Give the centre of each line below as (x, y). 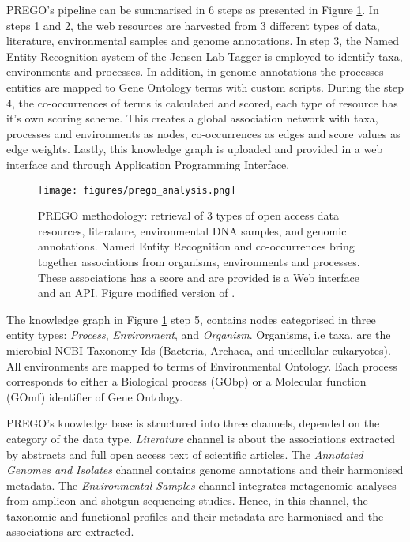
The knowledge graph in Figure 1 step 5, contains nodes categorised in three (191, 319)
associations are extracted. (70, 531)
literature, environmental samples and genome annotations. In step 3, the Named (203, 41)
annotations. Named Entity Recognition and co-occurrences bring (196, 246)
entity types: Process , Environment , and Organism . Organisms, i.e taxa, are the (199, 335)
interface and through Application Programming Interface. (148, 164)
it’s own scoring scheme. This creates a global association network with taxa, (192, 118)
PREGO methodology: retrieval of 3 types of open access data (188, 215)
